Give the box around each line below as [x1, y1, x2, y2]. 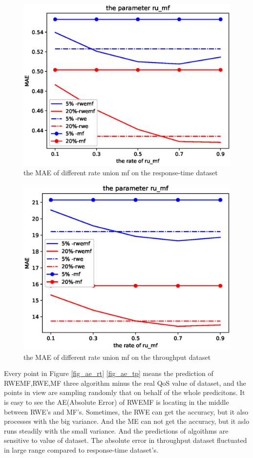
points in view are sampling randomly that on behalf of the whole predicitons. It [4, 387, 245, 397]
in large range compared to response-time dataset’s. [4, 444, 158, 455]
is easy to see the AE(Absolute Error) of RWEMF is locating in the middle [4, 396, 229, 407]
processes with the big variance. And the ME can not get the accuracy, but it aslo [4, 416, 250, 426]
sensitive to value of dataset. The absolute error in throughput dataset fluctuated [4, 435, 247, 445]
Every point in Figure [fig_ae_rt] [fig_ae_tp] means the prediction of [4, 368, 213, 378]
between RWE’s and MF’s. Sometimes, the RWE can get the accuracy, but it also [4, 406, 249, 416]
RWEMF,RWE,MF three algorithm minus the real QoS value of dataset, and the [4, 377, 246, 388]
